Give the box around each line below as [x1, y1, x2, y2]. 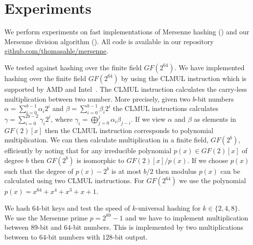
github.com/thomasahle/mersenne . [4, 46, 109, 56]
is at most [111, 165, 141, 176]
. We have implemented [174, 62, 245, 72]
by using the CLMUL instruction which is [121, 73, 247, 83]
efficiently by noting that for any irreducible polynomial [4, 145, 172, 156]
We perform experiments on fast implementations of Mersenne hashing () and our [4, 27, 250, 37]
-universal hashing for [136, 203, 201, 213]
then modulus [156, 165, 197, 176]
